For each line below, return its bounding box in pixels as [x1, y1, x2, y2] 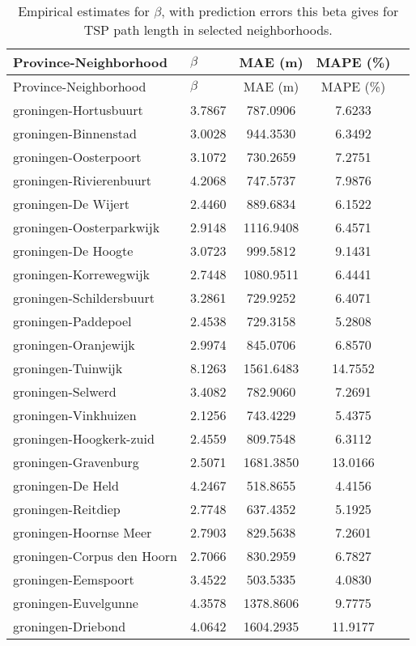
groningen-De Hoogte [13, 241, 134, 260]
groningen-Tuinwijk [13, 359, 123, 377]
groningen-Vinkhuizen [13, 406, 137, 424]
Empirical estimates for [18, 2, 150, 20]
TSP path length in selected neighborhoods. [83, 20, 333, 39]
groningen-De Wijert [13, 194, 129, 213]
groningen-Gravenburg [13, 453, 139, 471]
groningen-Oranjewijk [13, 335, 135, 354]
